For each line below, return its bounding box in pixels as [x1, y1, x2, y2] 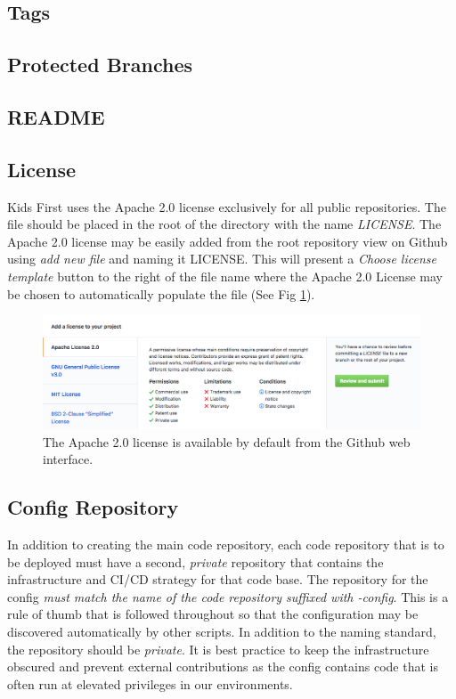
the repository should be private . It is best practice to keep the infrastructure [7, 639, 429, 658]
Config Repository [7, 493, 179, 521]
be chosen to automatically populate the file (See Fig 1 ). [7, 284, 315, 303]
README [7, 102, 105, 130]
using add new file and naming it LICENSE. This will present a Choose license [7, 249, 436, 268]
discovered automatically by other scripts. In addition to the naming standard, [7, 622, 436, 640]
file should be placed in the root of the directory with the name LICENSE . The [7, 215, 442, 233]
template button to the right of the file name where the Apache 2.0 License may [7, 266, 443, 285]
